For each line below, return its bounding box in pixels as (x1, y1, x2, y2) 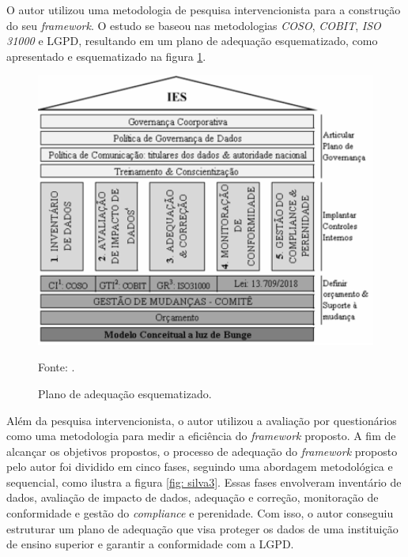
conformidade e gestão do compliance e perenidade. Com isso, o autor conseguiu (6, 505, 394, 521)
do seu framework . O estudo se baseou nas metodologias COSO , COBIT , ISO (6, 17, 381, 33)
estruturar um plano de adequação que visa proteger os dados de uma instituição (6, 520, 399, 536)
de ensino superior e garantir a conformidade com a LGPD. (6, 536, 294, 552)
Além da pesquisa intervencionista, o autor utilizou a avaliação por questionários (6, 412, 397, 428)
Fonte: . (38, 359, 75, 375)
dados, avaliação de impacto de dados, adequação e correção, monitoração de (6, 489, 379, 506)
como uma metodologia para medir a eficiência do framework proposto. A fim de (6, 427, 396, 444)
